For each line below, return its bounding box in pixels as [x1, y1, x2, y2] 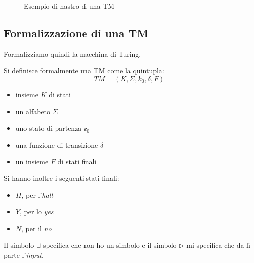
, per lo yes [19, 206, 54, 217]
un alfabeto [15, 106, 51, 116]
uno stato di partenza [15, 123, 82, 133]
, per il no [21, 223, 52, 233]
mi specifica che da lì [186, 240, 250, 250]
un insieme [15, 156, 49, 167]
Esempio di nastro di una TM [24, 1, 115, 11]
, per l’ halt [21, 189, 53, 200]
